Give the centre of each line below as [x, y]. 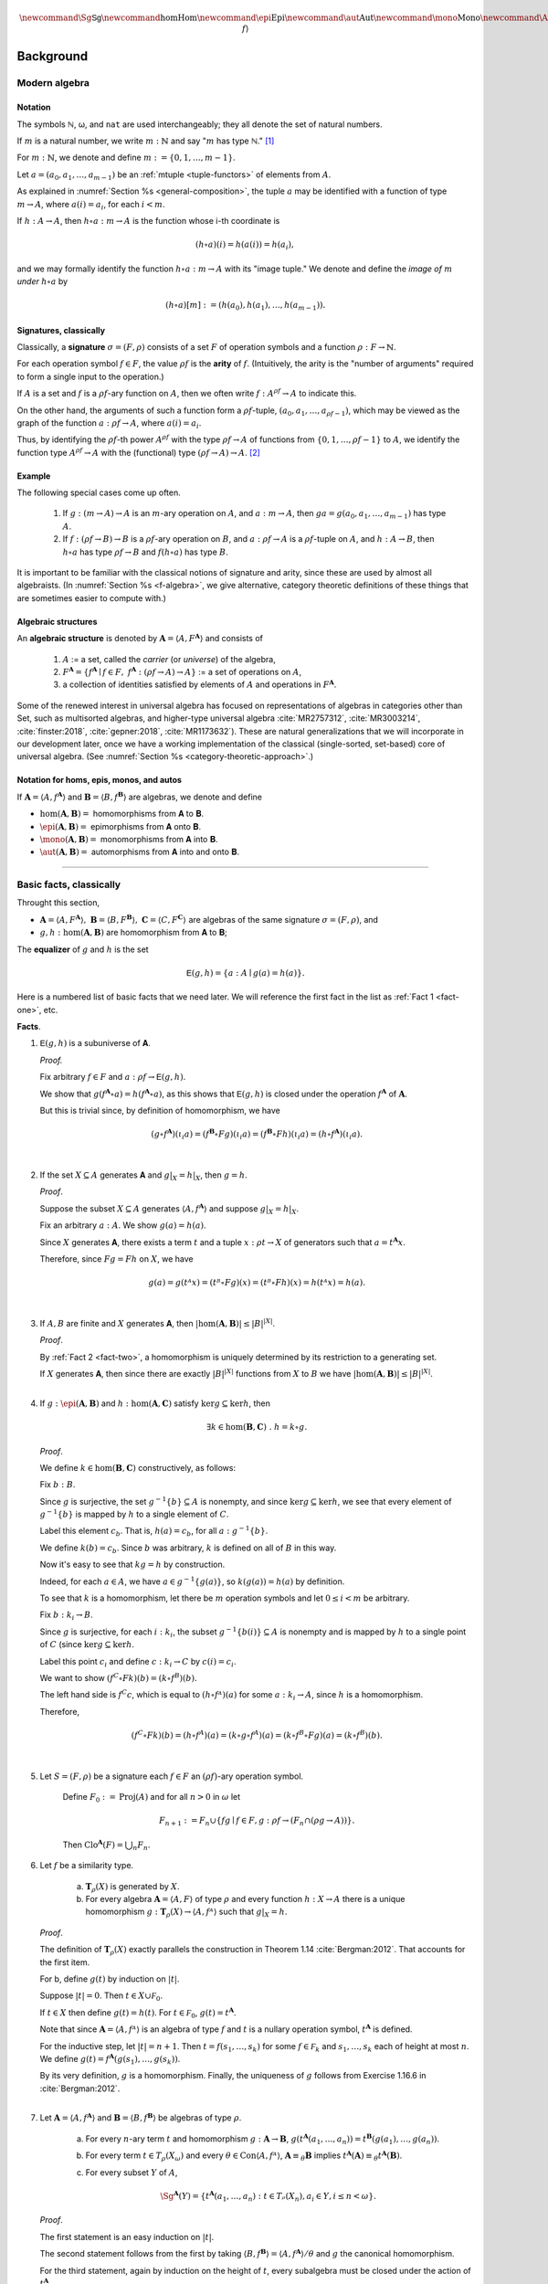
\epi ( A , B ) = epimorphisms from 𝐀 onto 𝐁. [120, 826]
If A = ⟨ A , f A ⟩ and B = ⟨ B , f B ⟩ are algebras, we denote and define [140, 796]
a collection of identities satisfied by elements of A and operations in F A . [200, 683]
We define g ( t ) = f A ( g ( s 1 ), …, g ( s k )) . [110, 2059]
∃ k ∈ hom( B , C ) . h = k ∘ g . [257, 1427]
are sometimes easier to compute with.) [91, 597]
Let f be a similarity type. [87, 1866]
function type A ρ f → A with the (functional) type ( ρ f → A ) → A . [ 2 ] [138, 452]
